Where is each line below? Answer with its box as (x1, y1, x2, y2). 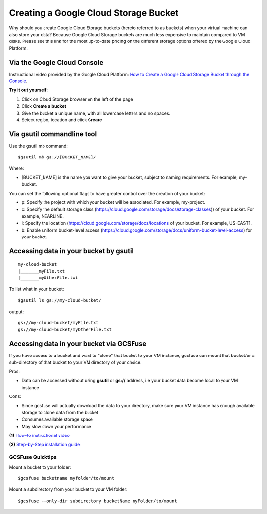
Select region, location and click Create (21, 117, 102, 123)
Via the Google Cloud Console (9, 58, 104, 67)
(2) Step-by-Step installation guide (9, 441, 80, 447)
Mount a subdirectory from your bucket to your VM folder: (9, 486, 128, 492)
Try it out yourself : (9, 87, 48, 93)
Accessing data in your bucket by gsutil (9, 247, 134, 255)
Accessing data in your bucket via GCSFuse (9, 340, 147, 348)
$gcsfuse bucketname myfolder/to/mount (18, 475, 115, 481)
